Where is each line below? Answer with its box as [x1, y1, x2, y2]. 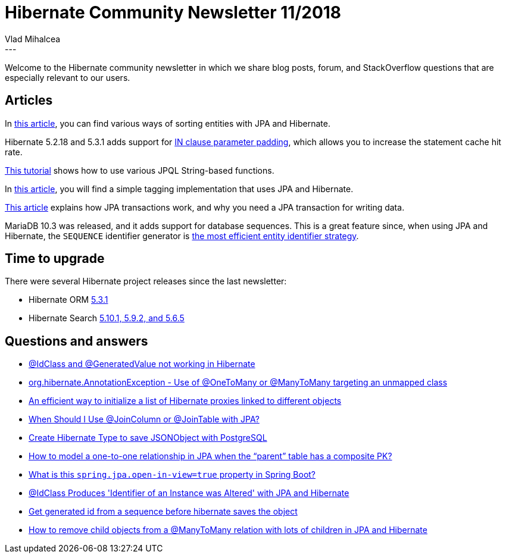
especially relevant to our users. [5, 72, 130, 83]
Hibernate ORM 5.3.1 [29, 294, 108, 305]
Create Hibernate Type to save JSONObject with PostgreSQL [29, 432, 267, 443]
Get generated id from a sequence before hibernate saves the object [29, 506, 298, 517]
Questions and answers [5, 333, 148, 349]
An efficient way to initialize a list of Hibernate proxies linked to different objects [29, 396, 342, 406]
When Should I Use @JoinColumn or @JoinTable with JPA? [29, 414, 260, 425]
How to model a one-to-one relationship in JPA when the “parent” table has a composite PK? [29, 451, 392, 462]
